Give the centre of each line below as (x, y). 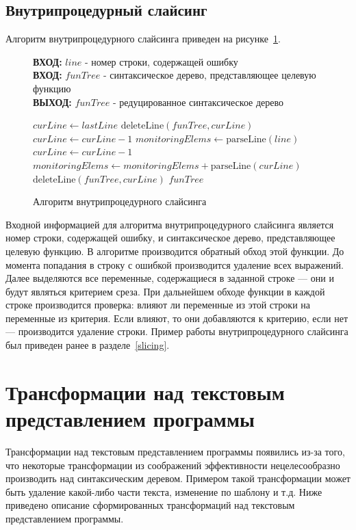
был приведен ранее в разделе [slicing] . (88, 345)
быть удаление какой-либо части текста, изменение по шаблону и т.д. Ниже (164, 491)
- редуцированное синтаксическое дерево (198, 102)
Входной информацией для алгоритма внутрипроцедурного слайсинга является (170, 224)
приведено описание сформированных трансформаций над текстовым (150, 505)
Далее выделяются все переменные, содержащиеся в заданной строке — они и (170, 278)
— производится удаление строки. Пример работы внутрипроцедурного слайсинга (177, 331)
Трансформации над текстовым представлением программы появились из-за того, (175, 451)
